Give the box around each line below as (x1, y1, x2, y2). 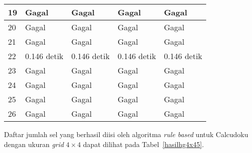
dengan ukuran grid (4, 139, 64, 149)
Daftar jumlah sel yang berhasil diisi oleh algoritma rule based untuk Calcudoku (4, 129, 249, 139)
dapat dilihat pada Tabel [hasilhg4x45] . (83, 139, 204, 149)
